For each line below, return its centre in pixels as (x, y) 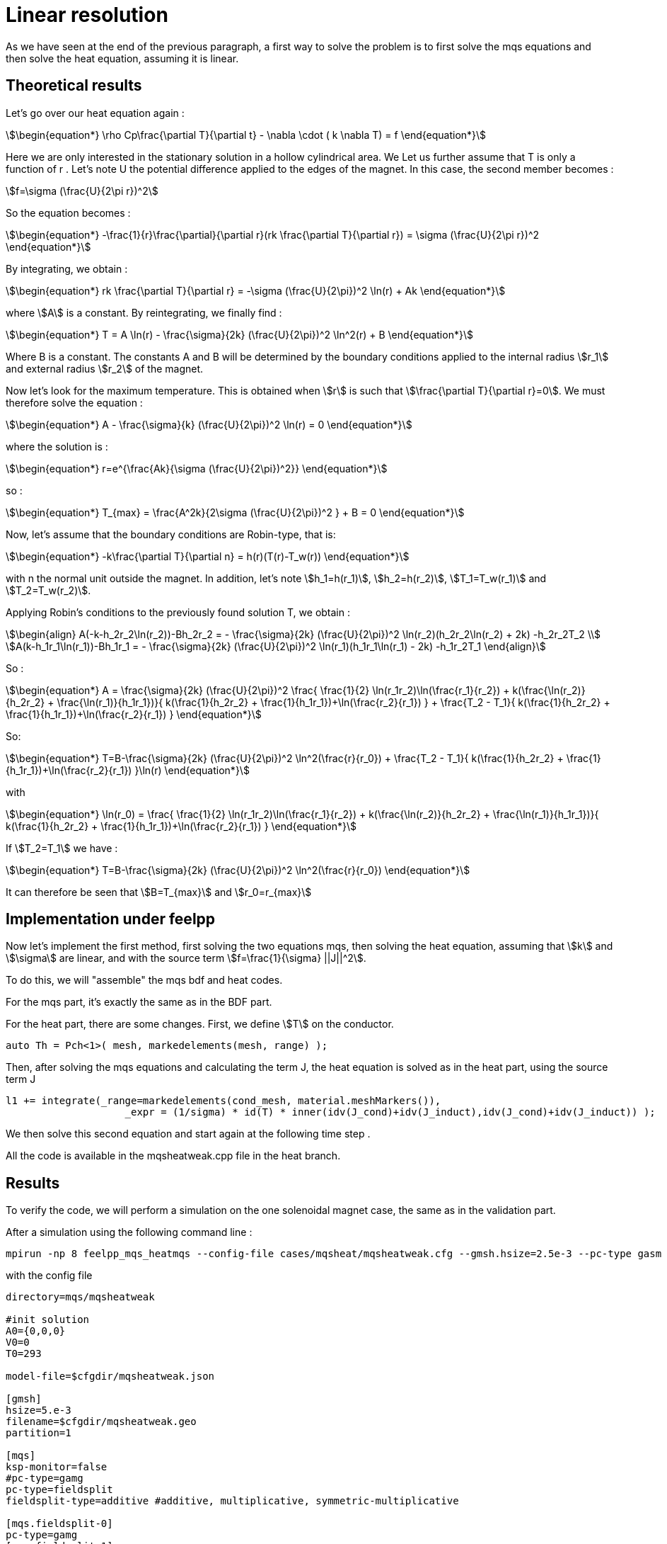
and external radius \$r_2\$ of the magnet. (105, 368)
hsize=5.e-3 (39, 1410)
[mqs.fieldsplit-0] (59, 1524)
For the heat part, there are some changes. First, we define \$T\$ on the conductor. (200, 1024)
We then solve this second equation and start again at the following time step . (188, 1134)
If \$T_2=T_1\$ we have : (62, 848)
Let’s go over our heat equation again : (95, 113)
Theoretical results (74, 86)
